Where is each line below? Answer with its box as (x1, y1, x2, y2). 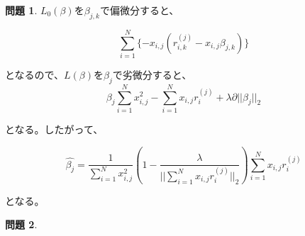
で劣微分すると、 (112, 67, 192, 82)
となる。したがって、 (5, 121, 104, 136)
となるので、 (5, 67, 65, 82)
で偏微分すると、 (99, 3, 179, 17)
